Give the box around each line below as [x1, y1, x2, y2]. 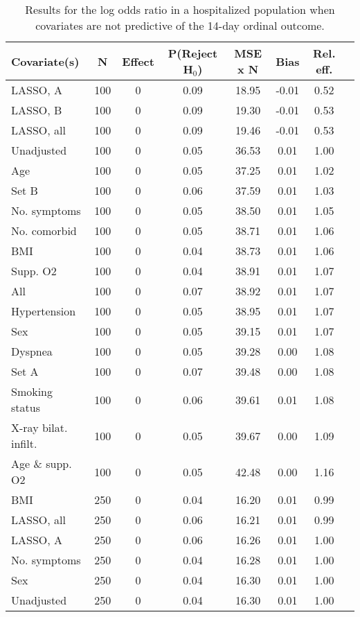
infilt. [11, 435, 37, 451]
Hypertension [11, 303, 76, 319]
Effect [122, 53, 154, 69]
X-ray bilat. [11, 419, 68, 435]
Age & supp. [11, 455, 72, 471]
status [11, 399, 40, 415]
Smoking [11, 383, 53, 399]
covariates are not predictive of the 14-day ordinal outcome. [35, 17, 325, 33]
